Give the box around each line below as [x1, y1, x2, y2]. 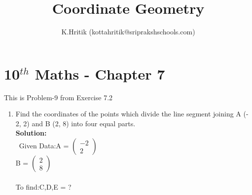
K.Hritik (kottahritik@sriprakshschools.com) [61, 27, 195, 37]
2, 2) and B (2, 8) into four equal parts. [15, 118, 136, 128]
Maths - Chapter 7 [35, 63, 165, 84]
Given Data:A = [19, 140, 69, 151]
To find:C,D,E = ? [15, 181, 72, 192]
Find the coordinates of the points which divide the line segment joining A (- [15, 109, 249, 119]
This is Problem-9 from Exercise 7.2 [4, 92, 113, 102]
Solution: [15, 128, 47, 138]
